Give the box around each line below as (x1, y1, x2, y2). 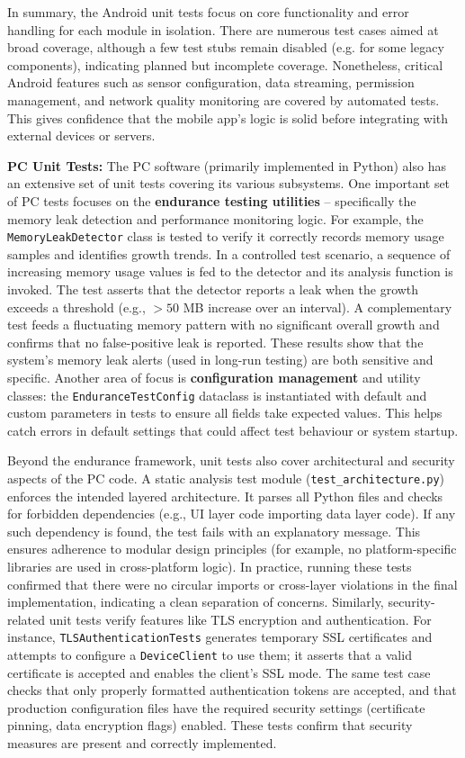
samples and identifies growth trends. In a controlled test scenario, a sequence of (7, 244, 451, 263)
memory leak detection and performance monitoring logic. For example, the (7, 209, 424, 228)
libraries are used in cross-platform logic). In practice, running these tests (7, 557, 412, 575)
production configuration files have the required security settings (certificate (7, 698, 425, 717)
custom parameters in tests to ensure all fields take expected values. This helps (7, 403, 443, 422)
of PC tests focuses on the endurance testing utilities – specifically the (7, 191, 416, 210)
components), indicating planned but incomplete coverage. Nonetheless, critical (7, 55, 443, 74)
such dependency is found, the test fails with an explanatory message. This (7, 521, 421, 540)
